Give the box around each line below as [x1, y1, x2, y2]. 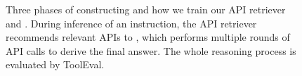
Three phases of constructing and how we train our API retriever [6, 2, 286, 16]
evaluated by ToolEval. [6, 57, 105, 72]
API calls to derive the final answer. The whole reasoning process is [6, 43, 296, 58]
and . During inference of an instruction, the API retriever [6, 15, 257, 30]
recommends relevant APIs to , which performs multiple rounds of [6, 30, 290, 44]
